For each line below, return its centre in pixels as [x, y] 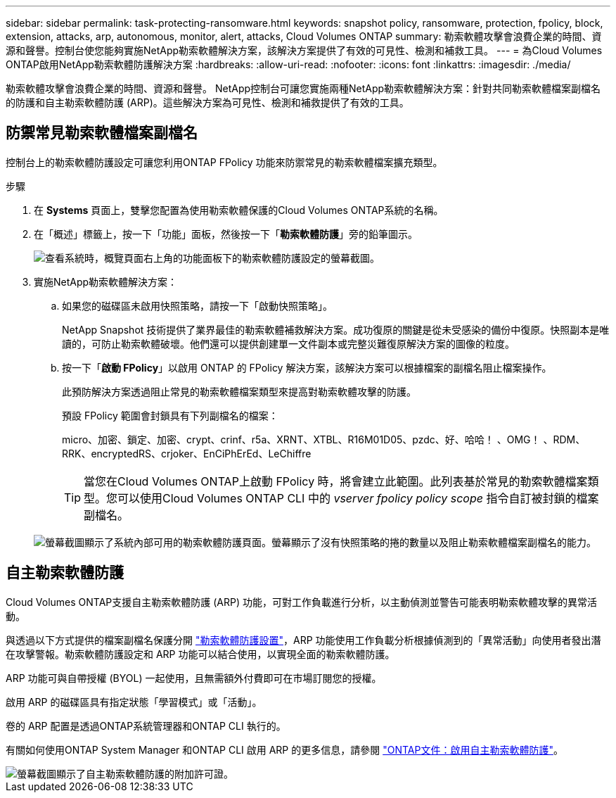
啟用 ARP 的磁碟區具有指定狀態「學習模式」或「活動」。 [134, 702]
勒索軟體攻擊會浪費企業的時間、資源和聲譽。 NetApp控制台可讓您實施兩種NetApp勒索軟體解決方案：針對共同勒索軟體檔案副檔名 [303, 88]
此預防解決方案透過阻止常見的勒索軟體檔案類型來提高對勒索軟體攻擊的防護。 [239, 391]
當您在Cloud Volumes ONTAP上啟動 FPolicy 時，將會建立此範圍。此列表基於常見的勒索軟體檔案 [336, 481]
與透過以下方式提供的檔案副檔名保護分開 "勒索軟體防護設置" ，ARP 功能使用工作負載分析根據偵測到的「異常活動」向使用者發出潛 [303, 640]
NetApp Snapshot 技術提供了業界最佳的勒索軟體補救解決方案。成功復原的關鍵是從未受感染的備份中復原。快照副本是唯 [336, 329]
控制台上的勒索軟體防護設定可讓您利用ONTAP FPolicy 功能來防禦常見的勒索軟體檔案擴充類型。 [224, 162]
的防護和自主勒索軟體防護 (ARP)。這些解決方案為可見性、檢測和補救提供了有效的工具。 [207, 102]
